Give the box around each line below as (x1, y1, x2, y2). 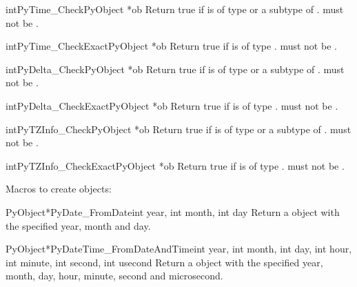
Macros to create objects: (6, 181, 112, 196)
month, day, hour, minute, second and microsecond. (6, 268, 223, 283)
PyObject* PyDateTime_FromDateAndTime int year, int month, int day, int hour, (6, 241, 352, 256)
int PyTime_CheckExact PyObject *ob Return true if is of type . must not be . (6, 39, 337, 53)
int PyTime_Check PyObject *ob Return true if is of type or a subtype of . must (6, 2, 344, 16)
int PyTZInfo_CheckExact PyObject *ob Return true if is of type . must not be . (6, 158, 345, 172)
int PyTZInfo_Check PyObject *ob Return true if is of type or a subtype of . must (6, 121, 351, 136)
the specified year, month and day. (6, 218, 151, 232)
